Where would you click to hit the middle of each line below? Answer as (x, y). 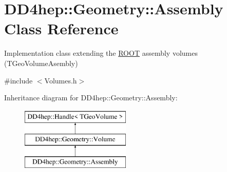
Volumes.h (61, 80)
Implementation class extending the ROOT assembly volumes (101, 53)
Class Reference (61, 28)
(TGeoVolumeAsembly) (41, 63)
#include (18, 80)
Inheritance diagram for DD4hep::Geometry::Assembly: (91, 98)
